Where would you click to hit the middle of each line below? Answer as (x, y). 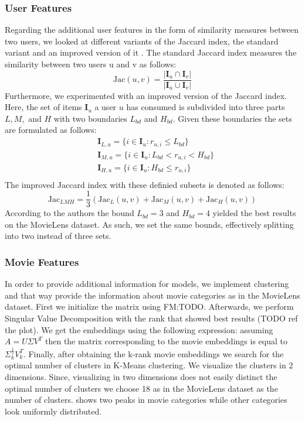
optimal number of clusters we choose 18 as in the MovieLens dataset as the (141, 388)
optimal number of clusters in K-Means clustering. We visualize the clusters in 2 (149, 365)
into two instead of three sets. (58, 236)
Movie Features (42, 261)
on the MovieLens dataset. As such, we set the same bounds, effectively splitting (149, 224)
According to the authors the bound (70, 213)
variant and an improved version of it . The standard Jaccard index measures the (151, 52)
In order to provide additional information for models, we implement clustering (147, 284)
